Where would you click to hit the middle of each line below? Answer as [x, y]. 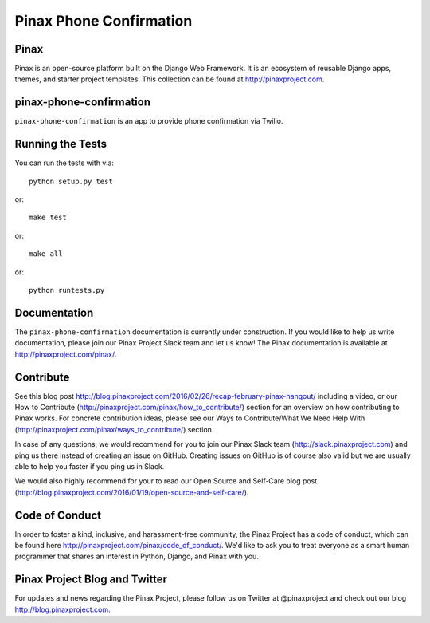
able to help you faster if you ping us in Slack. [90, 466]
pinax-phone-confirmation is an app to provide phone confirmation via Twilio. [149, 121]
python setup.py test [71, 181]
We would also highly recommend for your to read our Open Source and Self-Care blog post [166, 481]
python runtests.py [67, 290]
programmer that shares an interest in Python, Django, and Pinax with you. [137, 556]
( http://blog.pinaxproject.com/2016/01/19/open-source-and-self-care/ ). [132, 492]
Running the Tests [61, 144]
